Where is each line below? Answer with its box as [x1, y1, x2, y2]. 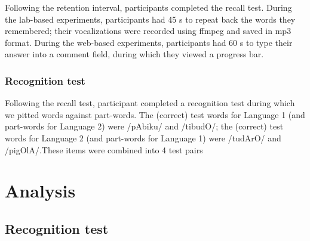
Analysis [5, 178, 76, 203]
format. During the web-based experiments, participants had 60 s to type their [5, 36, 293, 48]
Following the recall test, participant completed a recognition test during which [5, 97, 295, 109]
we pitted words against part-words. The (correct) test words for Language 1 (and [5, 108, 305, 120]
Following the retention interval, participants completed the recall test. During [5, 1, 292, 13]
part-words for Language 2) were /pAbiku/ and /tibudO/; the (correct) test [5, 120, 284, 132]
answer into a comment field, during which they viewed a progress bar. [5, 48, 264, 60]
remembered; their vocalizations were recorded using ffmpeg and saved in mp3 [5, 24, 291, 37]
